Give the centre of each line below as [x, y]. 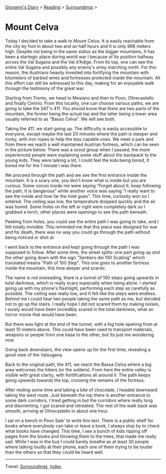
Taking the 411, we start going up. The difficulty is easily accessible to [76, 128]
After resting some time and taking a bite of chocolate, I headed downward [81, 390]
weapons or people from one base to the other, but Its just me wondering [80, 335]
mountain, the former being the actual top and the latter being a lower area [81, 114]
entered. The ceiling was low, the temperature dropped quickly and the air [80, 201]
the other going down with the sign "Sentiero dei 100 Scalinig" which [75, 257]
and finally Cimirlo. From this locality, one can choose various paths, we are [82, 103]
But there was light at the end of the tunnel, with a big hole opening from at [82, 324]
